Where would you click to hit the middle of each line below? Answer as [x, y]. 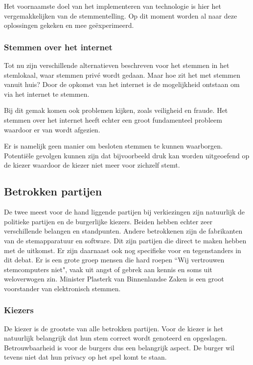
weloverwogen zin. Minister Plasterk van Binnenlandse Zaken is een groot [114, 279]
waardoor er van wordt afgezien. [52, 129]
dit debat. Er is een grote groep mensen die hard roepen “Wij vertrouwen [114, 260]
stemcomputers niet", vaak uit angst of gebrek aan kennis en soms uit [108, 269]
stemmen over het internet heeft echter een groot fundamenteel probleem [113, 119]
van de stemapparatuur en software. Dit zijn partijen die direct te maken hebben [125, 240]
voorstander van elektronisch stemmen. [62, 288]
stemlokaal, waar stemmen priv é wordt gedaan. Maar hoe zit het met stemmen [122, 75]
